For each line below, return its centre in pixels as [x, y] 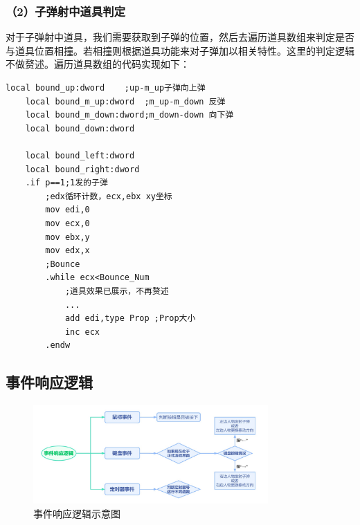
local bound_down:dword [80, 128]
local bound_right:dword [82, 169]
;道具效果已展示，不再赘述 [117, 291]
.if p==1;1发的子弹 [66, 183]
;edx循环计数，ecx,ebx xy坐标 [109, 196]
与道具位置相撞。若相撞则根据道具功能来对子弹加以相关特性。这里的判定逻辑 [180, 50]
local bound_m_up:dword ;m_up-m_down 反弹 [125, 101]
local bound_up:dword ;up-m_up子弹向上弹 [106, 88]
